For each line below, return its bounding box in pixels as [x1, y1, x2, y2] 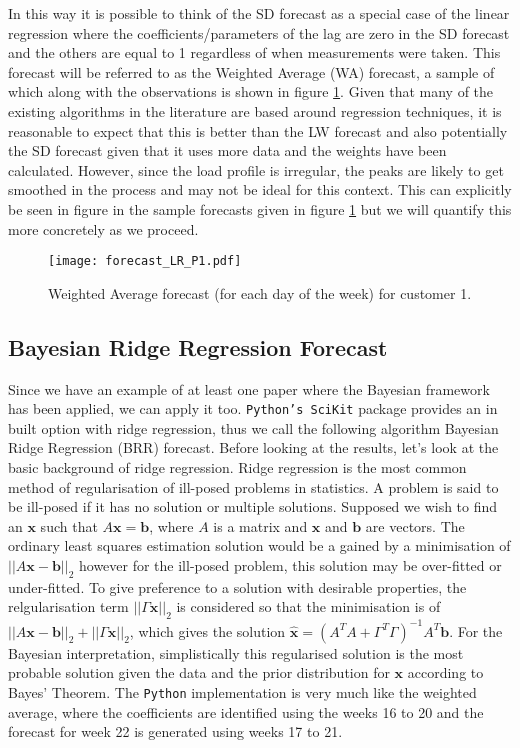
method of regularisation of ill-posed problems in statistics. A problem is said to [8, 476, 499, 497]
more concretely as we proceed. [8, 218, 199, 239]
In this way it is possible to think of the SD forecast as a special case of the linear [8, 3, 510, 23]
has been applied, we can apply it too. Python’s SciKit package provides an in [8, 398, 498, 419]
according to [407, 662, 484, 683]
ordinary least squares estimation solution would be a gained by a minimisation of [8, 535, 511, 556]
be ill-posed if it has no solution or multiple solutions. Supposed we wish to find [8, 496, 498, 517]
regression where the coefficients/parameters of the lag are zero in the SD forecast [8, 22, 510, 43]
